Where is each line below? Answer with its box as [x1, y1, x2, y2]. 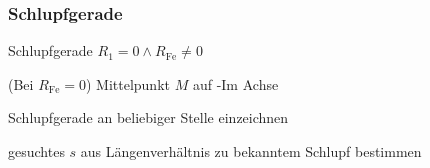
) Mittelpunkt [85, 73, 170, 94]
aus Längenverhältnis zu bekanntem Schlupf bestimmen [80, 141, 422, 161]
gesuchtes [8, 141, 65, 161]
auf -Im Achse [192, 73, 279, 94]
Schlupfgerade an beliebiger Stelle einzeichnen [8, 107, 289, 128]
